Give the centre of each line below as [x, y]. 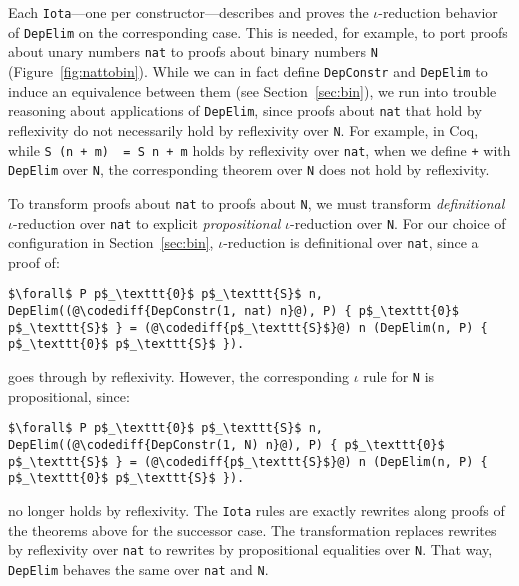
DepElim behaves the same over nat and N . [138, 568]
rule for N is [399, 376]
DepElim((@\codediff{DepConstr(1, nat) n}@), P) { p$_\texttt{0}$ [234, 311]
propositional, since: [69, 395]
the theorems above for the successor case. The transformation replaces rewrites [252, 529]
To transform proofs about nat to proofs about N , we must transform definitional [256, 202]
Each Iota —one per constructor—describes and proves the [188, 12]
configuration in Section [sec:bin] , [111, 242]
